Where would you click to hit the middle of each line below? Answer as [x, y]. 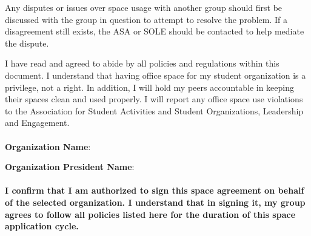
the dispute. [27, 43]
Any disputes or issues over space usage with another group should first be [144, 7]
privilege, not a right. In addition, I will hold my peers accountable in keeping [150, 87]
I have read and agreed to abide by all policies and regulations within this [142, 63]
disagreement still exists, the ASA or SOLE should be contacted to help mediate [155, 31]
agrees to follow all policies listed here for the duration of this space [150, 214]
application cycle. [42, 226]
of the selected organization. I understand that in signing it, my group [155, 202]
